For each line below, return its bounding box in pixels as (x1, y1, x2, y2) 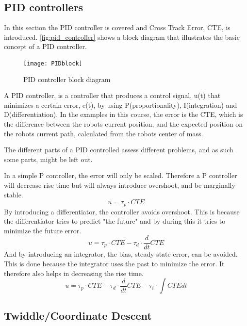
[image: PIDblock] (23, 60, 82, 67)
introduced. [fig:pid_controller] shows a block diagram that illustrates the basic (4, 32, 240, 42)
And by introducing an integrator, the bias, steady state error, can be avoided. (4, 249, 238, 259)
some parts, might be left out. (4, 154, 93, 164)
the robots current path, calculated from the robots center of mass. (4, 128, 203, 138)
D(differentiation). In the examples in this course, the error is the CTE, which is (4, 109, 243, 119)
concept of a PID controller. (4, 41, 87, 51)
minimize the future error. (4, 225, 82, 235)
